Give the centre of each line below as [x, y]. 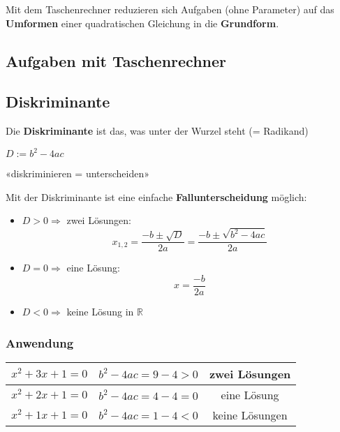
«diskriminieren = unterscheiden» [78, 173]
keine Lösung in [100, 312]
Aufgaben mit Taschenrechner [116, 60]
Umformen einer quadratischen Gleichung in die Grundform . [142, 23]
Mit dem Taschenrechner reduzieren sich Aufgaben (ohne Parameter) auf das [170, 9]
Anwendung [40, 342]
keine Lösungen [250, 415]
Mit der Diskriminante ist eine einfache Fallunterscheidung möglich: [156, 196]
